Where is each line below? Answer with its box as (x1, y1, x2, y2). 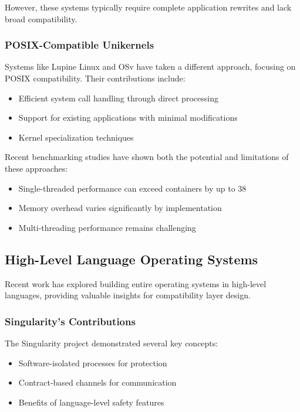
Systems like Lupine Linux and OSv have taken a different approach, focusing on (5, 60, 296, 73)
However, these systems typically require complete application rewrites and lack (5, 1, 292, 13)
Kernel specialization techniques (18, 131, 134, 143)
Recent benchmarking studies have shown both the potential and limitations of (5, 151, 289, 163)
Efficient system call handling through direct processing (18, 91, 218, 104)
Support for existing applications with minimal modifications (18, 111, 238, 124)
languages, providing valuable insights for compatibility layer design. (5, 289, 251, 301)
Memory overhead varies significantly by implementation (18, 202, 222, 214)
